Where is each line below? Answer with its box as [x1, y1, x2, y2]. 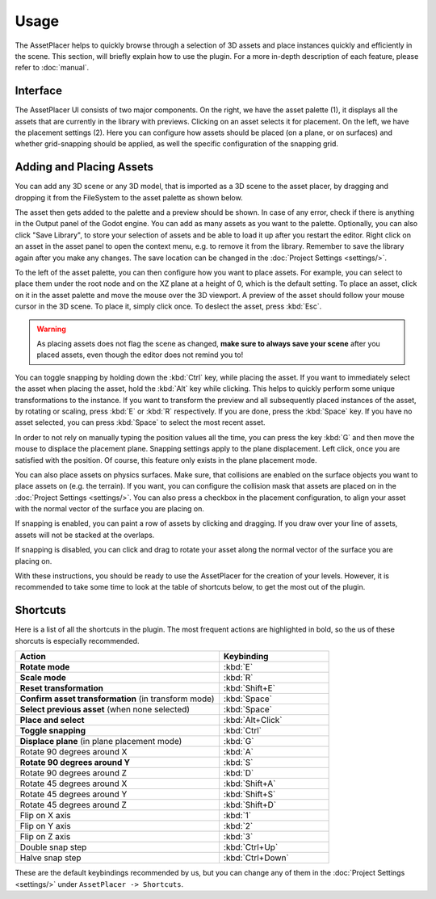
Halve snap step [19, 852, 82, 863]
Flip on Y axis [19, 821, 72, 832]
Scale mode [19, 672, 66, 683]
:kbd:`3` [223, 831, 254, 842]
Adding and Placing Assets [15, 160, 153, 174]
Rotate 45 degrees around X [19, 778, 128, 789]
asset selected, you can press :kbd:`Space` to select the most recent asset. [15, 418, 266, 427]
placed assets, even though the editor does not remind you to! [36, 350, 244, 359]
